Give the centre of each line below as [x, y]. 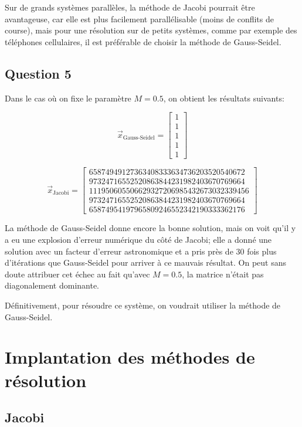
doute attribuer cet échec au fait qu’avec [77, 274]
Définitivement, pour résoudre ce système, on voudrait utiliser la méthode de [143, 305]
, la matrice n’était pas [223, 274]
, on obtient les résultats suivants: [224, 98]
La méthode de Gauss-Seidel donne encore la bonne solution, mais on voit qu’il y [150, 228]
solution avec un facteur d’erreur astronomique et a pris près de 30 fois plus [141, 251]
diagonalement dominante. [52, 285]
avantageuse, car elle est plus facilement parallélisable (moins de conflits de [139, 18]
